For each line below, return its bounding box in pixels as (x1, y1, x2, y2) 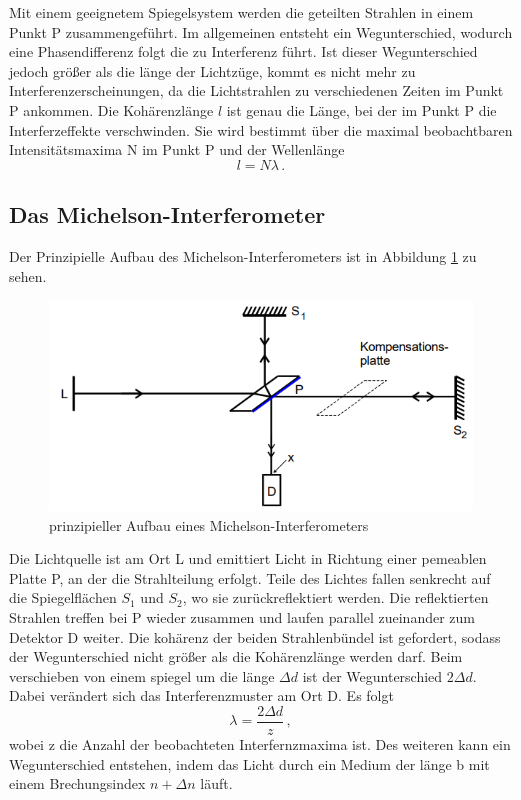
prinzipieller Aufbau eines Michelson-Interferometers (49, 514, 369, 535)
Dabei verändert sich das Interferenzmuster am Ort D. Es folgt (9, 685, 394, 706)
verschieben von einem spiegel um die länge (9, 665, 275, 686)
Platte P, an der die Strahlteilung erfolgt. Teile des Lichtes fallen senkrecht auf (9, 567, 491, 588)
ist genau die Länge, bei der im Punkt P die (226, 99, 497, 120)
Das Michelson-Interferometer (9, 199, 326, 230)
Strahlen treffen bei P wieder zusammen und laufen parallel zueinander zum (9, 607, 475, 628)
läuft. (200, 773, 233, 794)
